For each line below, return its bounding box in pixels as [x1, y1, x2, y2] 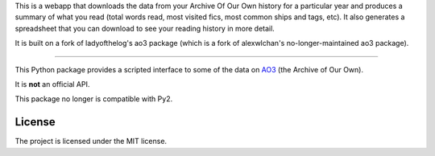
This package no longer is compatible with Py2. [14, 94, 173, 104]
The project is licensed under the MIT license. [14, 137, 168, 146]
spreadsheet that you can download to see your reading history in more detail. [14, 23, 275, 33]
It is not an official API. [14, 79, 90, 88]
